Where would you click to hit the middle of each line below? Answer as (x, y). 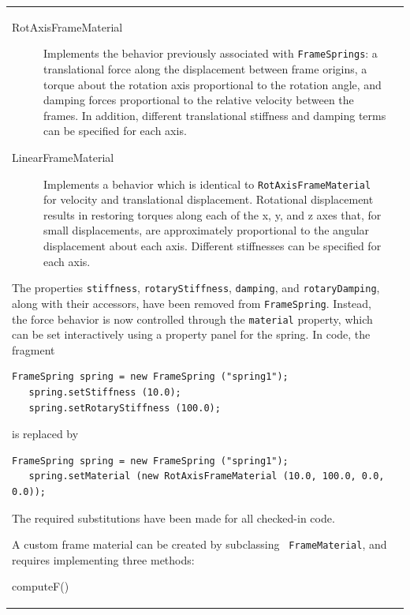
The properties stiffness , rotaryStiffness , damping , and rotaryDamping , (196, 288)
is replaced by (45, 434)
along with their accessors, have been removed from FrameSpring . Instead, (192, 303)
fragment (34, 349)
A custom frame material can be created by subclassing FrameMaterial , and (199, 544)
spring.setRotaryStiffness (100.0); (125, 408)
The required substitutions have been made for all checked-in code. (173, 517)
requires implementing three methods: (103, 559)
